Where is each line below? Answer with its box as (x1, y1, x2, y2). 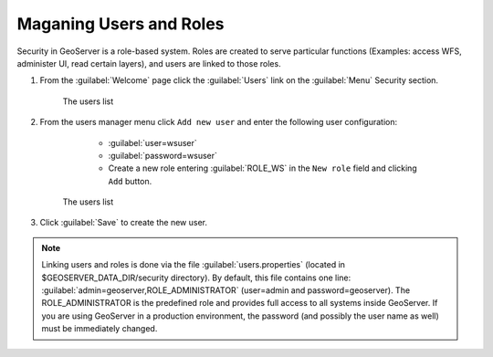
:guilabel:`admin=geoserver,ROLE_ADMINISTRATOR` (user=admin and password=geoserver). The (41, 285, 411, 296)
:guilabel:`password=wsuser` (108, 150, 218, 161)
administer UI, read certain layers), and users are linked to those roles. (16, 58, 282, 68)
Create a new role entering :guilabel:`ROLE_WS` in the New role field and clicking (108, 163, 417, 173)
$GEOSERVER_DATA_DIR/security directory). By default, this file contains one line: (41, 272, 351, 283)
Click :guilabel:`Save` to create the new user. (39, 217, 208, 228)
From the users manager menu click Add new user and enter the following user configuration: (39, 117, 398, 128)
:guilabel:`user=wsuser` (108, 137, 198, 148)
